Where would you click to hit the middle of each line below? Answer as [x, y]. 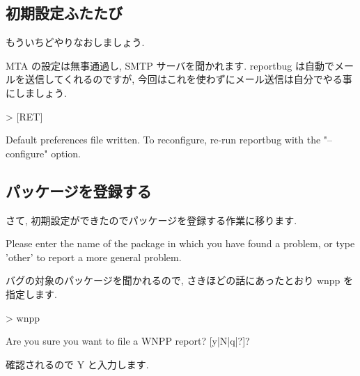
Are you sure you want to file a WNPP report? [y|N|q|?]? [128, 341]
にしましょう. [36, 92]
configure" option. [43, 153]
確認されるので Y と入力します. [77, 364]
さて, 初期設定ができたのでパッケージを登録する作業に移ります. [151, 220]
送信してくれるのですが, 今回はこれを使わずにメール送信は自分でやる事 [188, 79]
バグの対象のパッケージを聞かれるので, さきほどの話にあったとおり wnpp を [180, 280]
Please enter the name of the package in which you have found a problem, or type [180, 243]
